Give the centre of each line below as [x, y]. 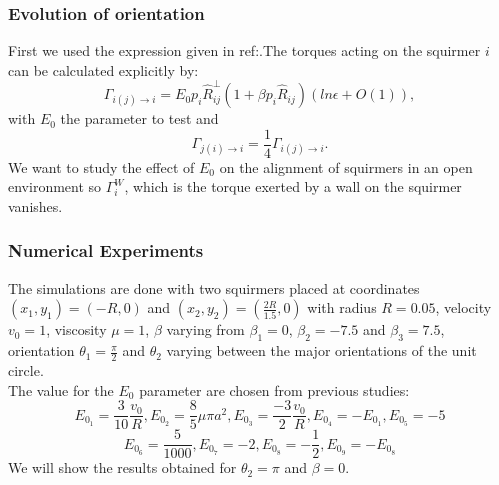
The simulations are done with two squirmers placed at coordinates [214, 287]
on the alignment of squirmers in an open [346, 166]
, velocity [463, 307]
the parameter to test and [139, 118]
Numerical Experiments [106, 250]
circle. [26, 370]
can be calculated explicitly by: [103, 69]
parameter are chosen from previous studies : [274, 389]
